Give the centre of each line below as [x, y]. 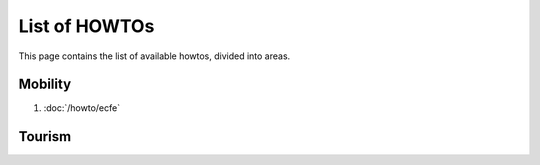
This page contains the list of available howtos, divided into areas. [154, 56]
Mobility [45, 84]
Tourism [45, 136]
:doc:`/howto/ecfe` [81, 108]
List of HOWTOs [86, 26]
